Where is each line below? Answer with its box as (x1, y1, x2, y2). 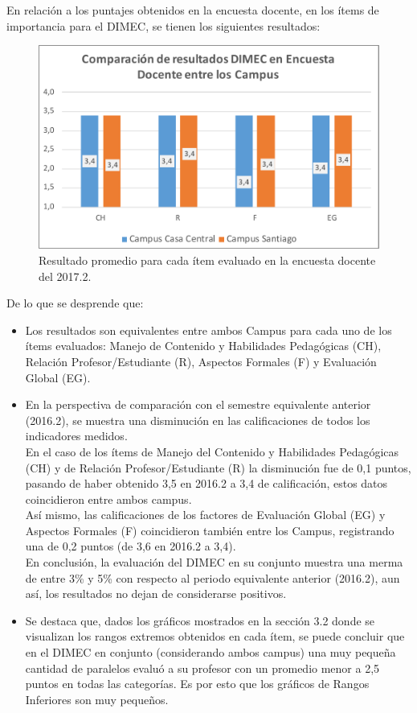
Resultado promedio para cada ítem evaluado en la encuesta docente (39, 251, 376, 268)
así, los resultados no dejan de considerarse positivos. (25, 585, 287, 602)
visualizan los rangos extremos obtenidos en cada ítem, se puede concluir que (25, 628, 405, 645)
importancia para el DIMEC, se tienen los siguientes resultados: (6, 17, 321, 34)
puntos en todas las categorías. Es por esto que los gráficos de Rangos (25, 675, 370, 692)
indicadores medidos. (25, 427, 128, 444)
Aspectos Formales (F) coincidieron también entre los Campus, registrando (25, 521, 395, 538)
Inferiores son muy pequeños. (25, 690, 169, 707)
